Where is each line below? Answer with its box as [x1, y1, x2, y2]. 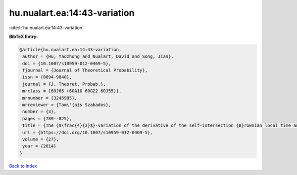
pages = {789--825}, [22, 116, 72, 121]
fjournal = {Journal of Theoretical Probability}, [22, 68, 148, 73]
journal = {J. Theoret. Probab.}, [22, 81, 106, 87]
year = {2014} [22, 143, 56, 149]
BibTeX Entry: [9, 34, 38, 39]
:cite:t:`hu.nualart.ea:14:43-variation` [9, 25, 84, 31]
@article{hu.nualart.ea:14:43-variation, [19, 47, 122, 52]
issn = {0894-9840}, [22, 74, 72, 80]
